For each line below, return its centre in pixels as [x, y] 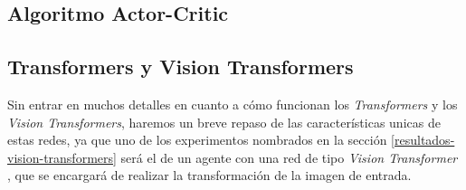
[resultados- [423, 140]
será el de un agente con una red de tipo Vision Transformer [289, 157]
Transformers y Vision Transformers [181, 66]
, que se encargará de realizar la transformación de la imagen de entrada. [209, 175]
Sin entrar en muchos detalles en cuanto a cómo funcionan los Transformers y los [233, 104]
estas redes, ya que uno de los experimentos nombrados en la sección [197, 140]
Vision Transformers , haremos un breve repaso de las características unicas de [224, 122]
